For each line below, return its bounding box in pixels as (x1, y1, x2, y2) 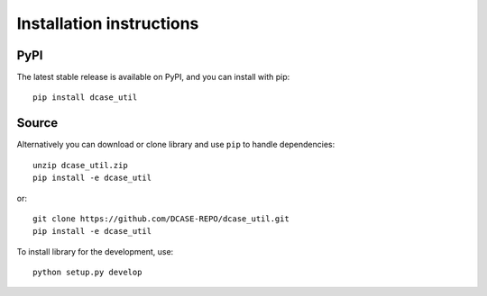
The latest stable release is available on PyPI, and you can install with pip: (16, 72, 290, 83)
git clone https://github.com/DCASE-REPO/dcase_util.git (32, 213, 290, 224)
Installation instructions (16, 13, 199, 33)
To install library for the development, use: (16, 246, 174, 256)
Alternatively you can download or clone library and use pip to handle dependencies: (16, 139, 335, 150)
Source (16, 115, 59, 130)
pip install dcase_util (32, 93, 138, 103)
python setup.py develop (32, 267, 142, 278)
